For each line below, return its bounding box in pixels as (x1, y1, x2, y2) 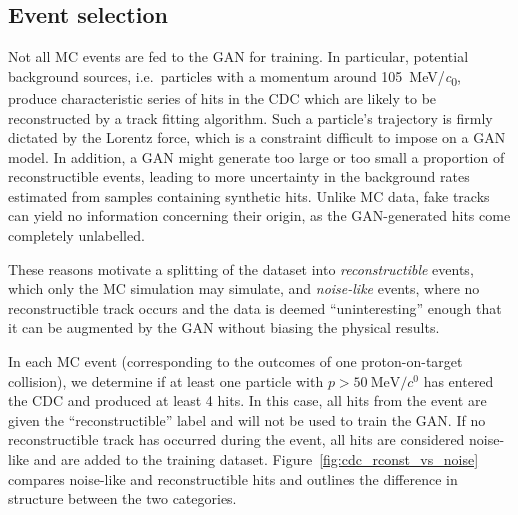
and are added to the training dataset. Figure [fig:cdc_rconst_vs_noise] (33, 449, 479, 470)
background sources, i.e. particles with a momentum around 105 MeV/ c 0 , (8, 65, 461, 89)
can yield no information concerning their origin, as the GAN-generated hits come (8, 205, 511, 226)
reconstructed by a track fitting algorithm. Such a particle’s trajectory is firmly (8, 107, 493, 128)
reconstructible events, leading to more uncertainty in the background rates (8, 166, 470, 187)
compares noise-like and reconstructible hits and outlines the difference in (8, 468, 458, 489)
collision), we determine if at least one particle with (8, 370, 324, 391)
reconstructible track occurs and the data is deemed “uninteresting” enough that (8, 297, 502, 318)
